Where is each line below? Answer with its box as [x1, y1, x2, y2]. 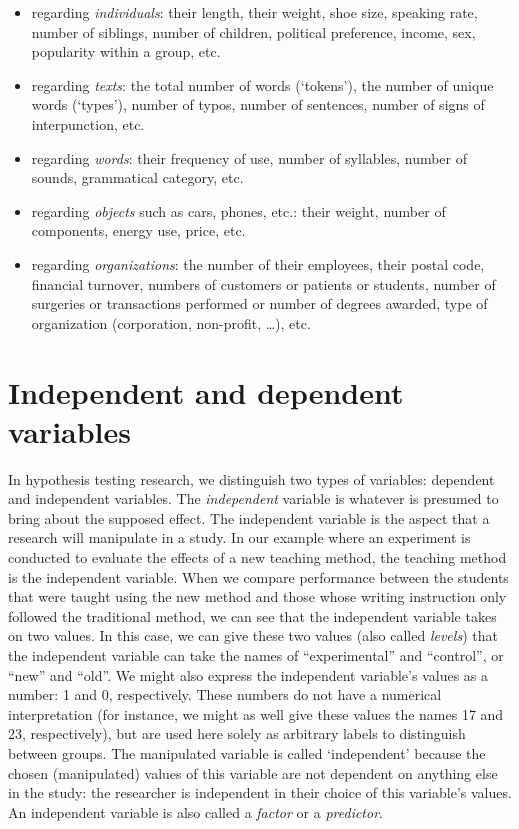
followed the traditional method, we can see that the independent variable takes [8, 605, 497, 626]
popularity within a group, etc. [31, 41, 221, 62]
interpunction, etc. [31, 113, 145, 134]
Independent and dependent [8, 371, 404, 412]
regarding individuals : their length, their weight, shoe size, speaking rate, [31, 2, 478, 22]
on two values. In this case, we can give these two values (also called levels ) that [8, 625, 498, 646]
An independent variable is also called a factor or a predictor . [8, 801, 383, 822]
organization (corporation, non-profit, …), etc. [31, 312, 311, 333]
